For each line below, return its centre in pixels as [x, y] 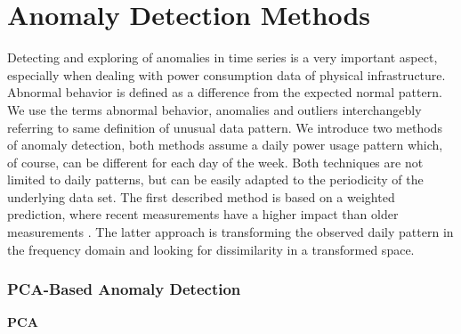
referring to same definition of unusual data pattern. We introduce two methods [225, 127]
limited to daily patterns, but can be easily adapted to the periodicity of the [215, 179]
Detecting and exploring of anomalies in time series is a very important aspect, [222, 57]
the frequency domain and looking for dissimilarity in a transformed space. [211, 249]
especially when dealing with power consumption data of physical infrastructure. [226, 74]
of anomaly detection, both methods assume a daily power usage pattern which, [225, 145]
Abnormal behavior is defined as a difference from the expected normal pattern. [225, 92]
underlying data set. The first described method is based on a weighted [201, 196]
